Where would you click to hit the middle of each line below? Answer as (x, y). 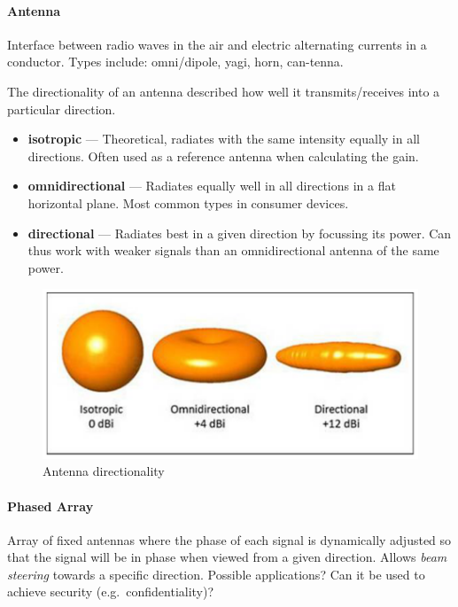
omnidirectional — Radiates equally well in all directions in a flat (212, 186)
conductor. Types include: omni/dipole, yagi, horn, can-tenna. (175, 62)
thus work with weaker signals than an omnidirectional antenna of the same (233, 250)
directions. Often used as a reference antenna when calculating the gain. (223, 156)
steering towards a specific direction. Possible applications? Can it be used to (216, 574)
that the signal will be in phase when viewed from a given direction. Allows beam (227, 557)
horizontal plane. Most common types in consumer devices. (188, 202)
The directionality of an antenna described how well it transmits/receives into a (224, 91)
